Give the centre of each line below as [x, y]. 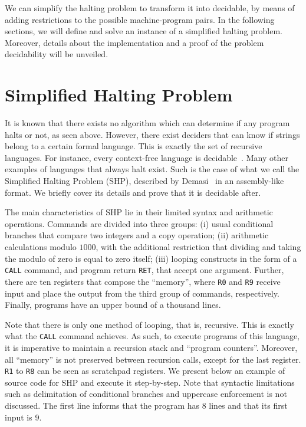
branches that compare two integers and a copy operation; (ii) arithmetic [137, 235]
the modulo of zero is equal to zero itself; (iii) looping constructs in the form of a [151, 258]
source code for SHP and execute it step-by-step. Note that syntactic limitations [150, 382]
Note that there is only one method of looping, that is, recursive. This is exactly [149, 324]
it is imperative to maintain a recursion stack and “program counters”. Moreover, [151, 347]
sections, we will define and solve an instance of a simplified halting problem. [144, 31]
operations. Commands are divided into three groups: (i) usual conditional [139, 223]
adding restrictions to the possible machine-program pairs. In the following [140, 19]
